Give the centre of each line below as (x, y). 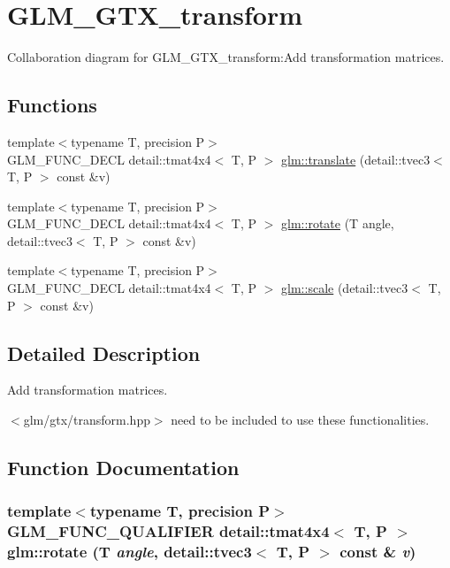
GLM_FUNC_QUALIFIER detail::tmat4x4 (168, 531)
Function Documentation (123, 468)
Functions (52, 105)
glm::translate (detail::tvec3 (356, 159)
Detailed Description (104, 353)
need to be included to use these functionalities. (300, 420)
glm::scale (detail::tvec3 (345, 288)
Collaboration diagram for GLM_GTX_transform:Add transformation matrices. (226, 57)
